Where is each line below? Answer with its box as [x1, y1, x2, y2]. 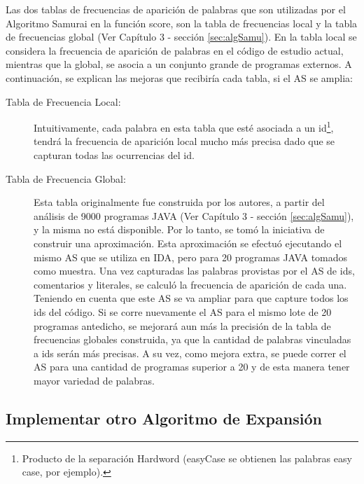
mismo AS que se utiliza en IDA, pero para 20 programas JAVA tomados [34, 249, 348, 264]
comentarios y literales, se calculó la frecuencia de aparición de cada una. [34, 277, 347, 291]
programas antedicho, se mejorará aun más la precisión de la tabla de [34, 318, 331, 333]
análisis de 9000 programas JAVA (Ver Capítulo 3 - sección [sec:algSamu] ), [34, 208, 354, 223]
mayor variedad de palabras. [34, 373, 155, 387]
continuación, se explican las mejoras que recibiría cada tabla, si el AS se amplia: [6, 70, 353, 85]
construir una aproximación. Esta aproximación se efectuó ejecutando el [34, 235, 342, 250]
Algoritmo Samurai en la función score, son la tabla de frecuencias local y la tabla [6, 15, 358, 30]
